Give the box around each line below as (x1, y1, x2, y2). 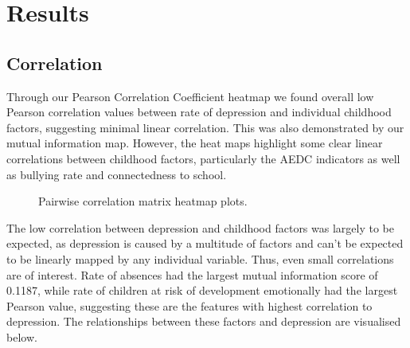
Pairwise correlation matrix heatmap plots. (38, 193, 248, 209)
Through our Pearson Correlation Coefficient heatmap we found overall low (6, 88, 374, 104)
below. (6, 328, 37, 345)
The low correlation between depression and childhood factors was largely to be (6, 219, 394, 236)
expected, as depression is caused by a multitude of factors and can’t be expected (6, 235, 404, 252)
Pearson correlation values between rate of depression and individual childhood (6, 104, 392, 120)
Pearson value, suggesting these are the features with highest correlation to (6, 297, 373, 314)
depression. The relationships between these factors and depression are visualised (6, 313, 401, 330)
